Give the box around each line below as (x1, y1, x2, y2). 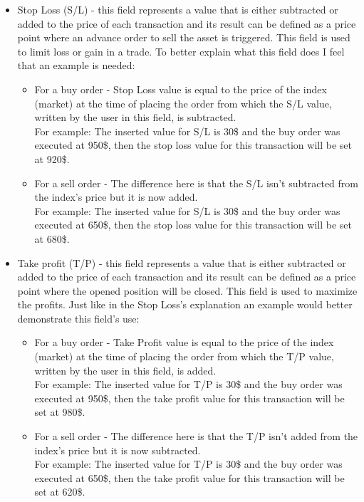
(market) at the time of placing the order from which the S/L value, (34, 95, 332, 110)
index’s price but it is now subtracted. (34, 442, 201, 457)
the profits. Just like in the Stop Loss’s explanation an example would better (17, 297, 353, 312)
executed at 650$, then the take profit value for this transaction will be (34, 470, 345, 485)
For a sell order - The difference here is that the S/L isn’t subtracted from (34, 175, 358, 190)
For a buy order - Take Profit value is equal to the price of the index (34, 335, 334, 350)
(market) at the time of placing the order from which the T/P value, (34, 349, 334, 364)
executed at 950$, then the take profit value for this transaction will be (34, 390, 345, 405)
